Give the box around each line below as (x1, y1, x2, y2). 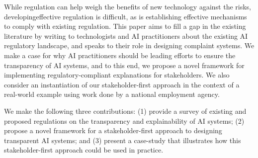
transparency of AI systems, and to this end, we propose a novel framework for (4, 60, 245, 70)
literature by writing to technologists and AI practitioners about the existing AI (4, 30, 248, 41)
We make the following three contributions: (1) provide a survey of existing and (4, 105, 247, 116)
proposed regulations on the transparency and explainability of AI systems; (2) (4, 115, 245, 126)
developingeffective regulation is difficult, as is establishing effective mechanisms (4, 11, 247, 21)
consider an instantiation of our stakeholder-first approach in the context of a (4, 79, 240, 89)
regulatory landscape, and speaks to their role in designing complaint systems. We (4, 40, 255, 51)
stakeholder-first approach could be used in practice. (4, 145, 164, 155)
